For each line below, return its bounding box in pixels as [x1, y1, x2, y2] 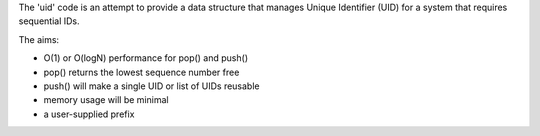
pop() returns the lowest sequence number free [43, 66, 240, 78]
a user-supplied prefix [43, 108, 135, 120]
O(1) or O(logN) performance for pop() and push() [43, 52, 249, 64]
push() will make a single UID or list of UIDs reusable [43, 80, 260, 92]
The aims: [18, 33, 60, 45]
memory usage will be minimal [43, 94, 169, 106]
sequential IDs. [18, 15, 80, 27]
